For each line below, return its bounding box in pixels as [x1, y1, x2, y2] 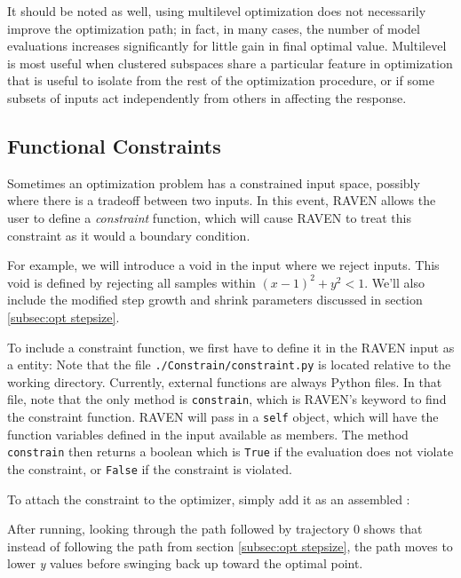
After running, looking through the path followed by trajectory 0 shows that [7, 519, 423, 538]
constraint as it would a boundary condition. [7, 226, 250, 244]
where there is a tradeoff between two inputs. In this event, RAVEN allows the [7, 191, 436, 210]
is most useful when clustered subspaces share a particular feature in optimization [7, 53, 453, 72]
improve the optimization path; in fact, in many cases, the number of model [7, 19, 420, 37]
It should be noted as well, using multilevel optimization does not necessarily [7, 2, 426, 20]
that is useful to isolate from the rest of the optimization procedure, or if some [7, 71, 434, 90]
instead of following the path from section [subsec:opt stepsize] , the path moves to [7, 536, 453, 555]
